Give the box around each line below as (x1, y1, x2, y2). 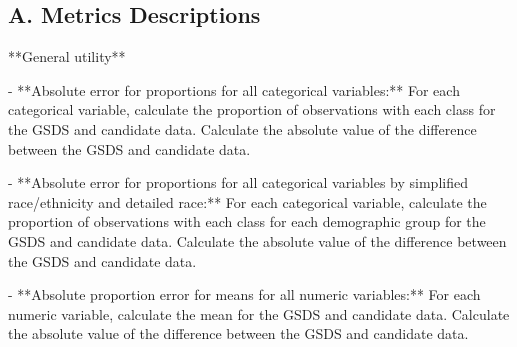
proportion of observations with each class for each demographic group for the (8, 211, 486, 232)
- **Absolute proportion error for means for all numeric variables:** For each (8, 284, 481, 305)
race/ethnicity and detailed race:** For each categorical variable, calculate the (8, 191, 487, 212)
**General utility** (8, 46, 126, 67)
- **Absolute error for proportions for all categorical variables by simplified (8, 172, 468, 193)
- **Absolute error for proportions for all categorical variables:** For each (8, 79, 460, 100)
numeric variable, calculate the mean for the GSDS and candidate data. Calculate (8, 303, 510, 324)
